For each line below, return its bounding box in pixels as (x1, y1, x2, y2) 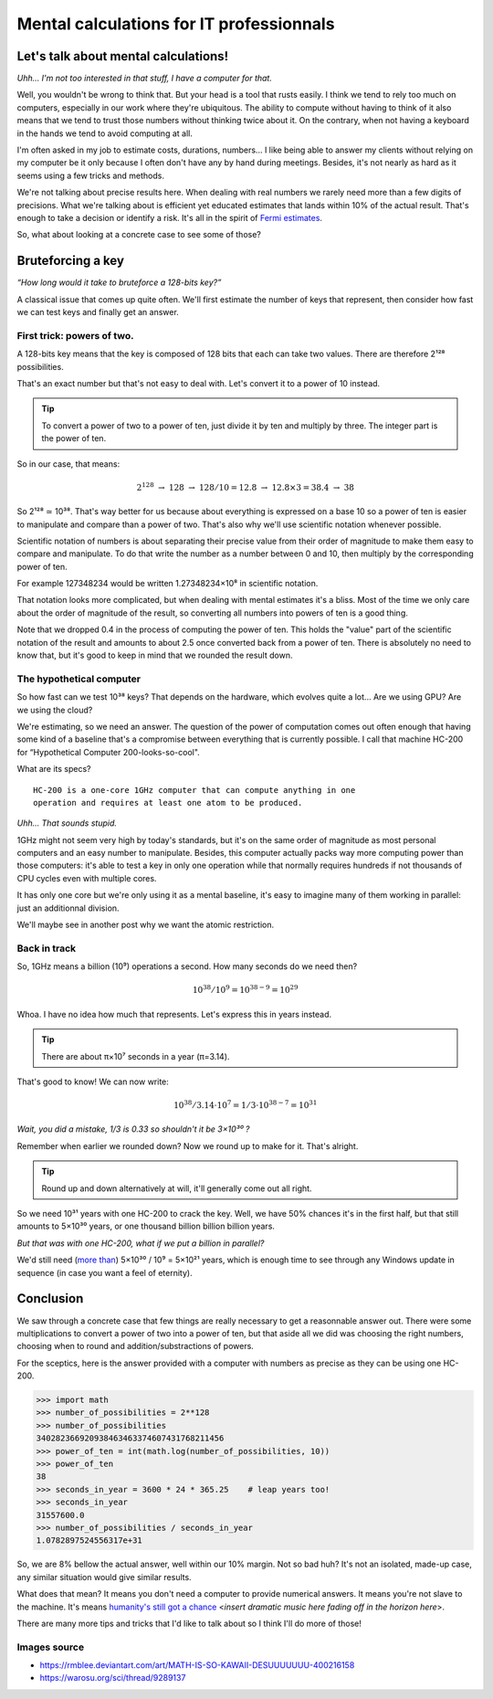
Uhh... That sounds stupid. (16, 818, 118, 828)
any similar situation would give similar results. (16, 1571, 192, 1582)
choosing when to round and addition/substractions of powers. (16, 1341, 255, 1352)
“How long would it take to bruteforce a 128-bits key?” (16, 277, 222, 288)
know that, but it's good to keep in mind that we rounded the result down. (16, 649, 293, 661)
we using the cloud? (16, 704, 93, 715)
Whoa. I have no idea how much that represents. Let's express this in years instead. (16, 1008, 332, 1019)
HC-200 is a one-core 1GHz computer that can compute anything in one (33, 785, 356, 795)
